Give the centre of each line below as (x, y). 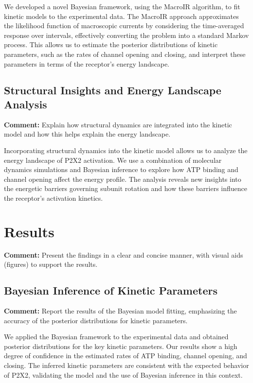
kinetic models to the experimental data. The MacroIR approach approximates (121, 16)
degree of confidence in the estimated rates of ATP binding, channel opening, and (126, 356)
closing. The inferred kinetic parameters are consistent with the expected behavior (126, 365)
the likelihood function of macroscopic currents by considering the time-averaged (124, 26)
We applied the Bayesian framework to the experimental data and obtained (116, 337)
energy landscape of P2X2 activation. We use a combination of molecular (113, 160)
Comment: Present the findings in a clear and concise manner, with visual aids (124, 254)
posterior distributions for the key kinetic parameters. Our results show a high (121, 346)
